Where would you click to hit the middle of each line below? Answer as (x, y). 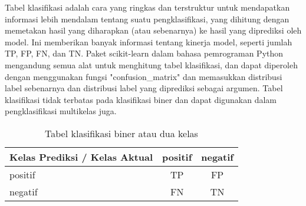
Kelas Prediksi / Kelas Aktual (81, 157)
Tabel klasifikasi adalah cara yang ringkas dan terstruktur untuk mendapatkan (147, 7)
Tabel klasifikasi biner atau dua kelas (121, 133)
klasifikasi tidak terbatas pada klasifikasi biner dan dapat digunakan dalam (141, 99)
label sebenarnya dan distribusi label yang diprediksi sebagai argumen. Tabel (144, 88)
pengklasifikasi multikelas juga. (61, 111)
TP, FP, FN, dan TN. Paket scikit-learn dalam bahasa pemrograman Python (144, 53)
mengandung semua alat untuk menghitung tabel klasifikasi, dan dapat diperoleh (151, 64)
